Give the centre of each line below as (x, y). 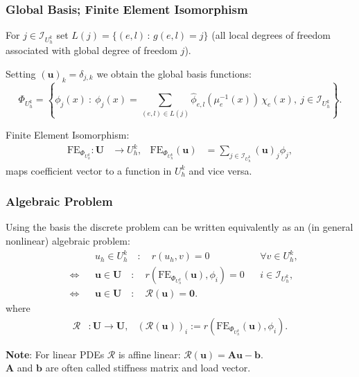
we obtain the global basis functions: (174, 73)
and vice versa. (220, 170)
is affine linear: (149, 354)
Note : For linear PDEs (55, 354)
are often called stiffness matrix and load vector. (148, 368)
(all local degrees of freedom (271, 35)
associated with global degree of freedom (91, 50)
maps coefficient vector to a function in (89, 170)
